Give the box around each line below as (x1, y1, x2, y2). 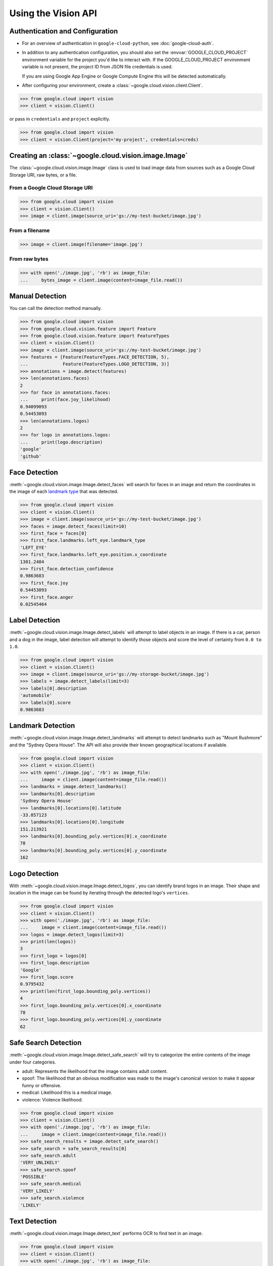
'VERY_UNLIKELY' (20, 1160, 61, 1166)
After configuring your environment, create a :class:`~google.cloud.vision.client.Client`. (22, 83, 203, 89)
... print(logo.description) (20, 439, 103, 445)
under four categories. (9, 1059, 57, 1065)
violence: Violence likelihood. (22, 1096, 83, 1102)
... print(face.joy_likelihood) (20, 397, 111, 403)
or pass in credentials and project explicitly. (9, 116, 111, 122)
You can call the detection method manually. (9, 305, 102, 311)
